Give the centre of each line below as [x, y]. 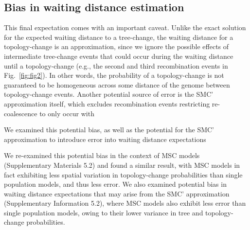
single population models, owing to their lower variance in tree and [104, 212]
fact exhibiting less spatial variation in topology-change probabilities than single [123, 174]
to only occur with [67, 113]
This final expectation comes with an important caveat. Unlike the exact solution [125, 27]
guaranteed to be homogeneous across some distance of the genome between [117, 84]
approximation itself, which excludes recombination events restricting [107, 103]
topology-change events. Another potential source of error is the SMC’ [109, 94]
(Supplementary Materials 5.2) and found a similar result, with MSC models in [122, 165]
